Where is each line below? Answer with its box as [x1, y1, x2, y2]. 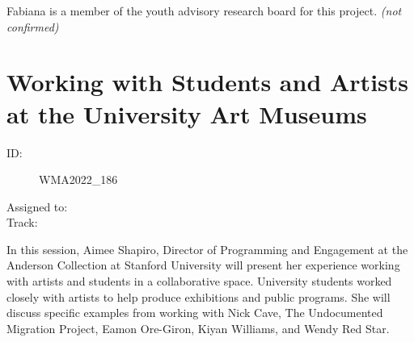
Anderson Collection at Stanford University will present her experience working [6, 256, 400, 273]
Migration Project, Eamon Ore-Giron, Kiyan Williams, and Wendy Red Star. [6, 319, 390, 336]
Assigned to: [6, 198, 68, 215]
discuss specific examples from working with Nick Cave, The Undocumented [6, 304, 383, 321]
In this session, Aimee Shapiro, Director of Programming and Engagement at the [6, 240, 408, 257]
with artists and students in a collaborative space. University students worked [6, 273, 392, 290]
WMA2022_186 [39, 171, 118, 188]
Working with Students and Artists [6, 65, 409, 98]
